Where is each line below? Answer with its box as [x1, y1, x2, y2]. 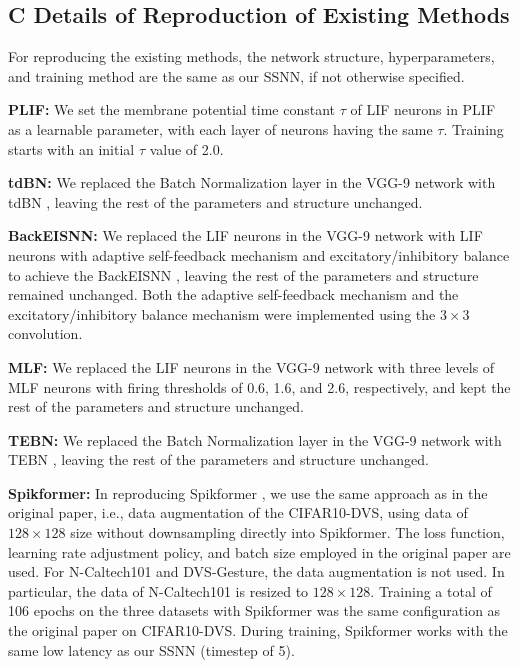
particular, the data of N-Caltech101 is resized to [8, 580, 309, 601]
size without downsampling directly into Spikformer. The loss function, [70, 522, 505, 543]
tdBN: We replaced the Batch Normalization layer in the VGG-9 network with [8, 172, 496, 193]
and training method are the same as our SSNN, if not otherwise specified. [8, 65, 465, 86]
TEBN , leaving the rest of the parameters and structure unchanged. [8, 449, 429, 470]
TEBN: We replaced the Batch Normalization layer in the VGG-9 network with [8, 429, 502, 450]
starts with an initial [8, 138, 135, 159]
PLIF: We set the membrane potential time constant [8, 99, 336, 120]
